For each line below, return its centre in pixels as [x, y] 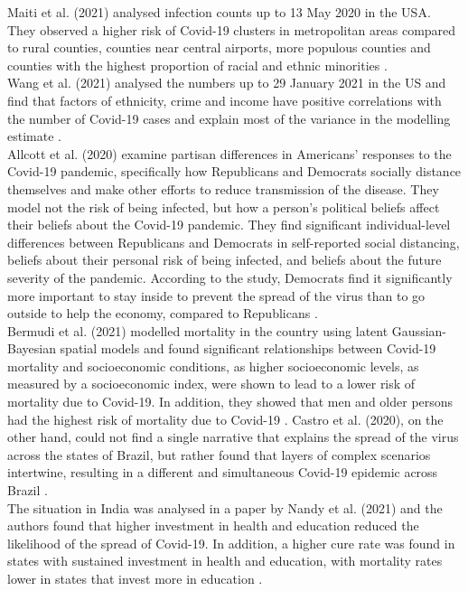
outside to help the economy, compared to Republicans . [163, 313]
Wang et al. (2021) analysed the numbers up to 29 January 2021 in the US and [227, 83]
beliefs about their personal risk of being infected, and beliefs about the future [225, 260]
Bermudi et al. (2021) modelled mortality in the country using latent [198, 330]
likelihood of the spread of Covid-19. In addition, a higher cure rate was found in [231, 543]
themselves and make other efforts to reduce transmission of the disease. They [223, 188]
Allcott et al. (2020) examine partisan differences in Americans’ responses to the [229, 153]
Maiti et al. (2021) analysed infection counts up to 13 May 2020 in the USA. [219, 12]
